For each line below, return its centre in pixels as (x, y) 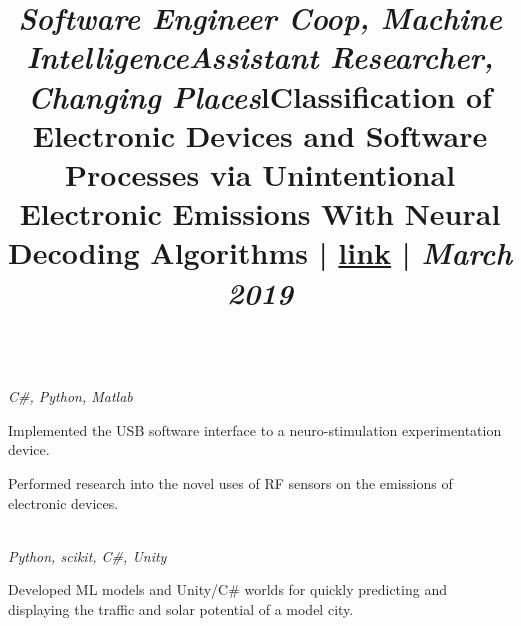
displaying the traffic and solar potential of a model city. (181, 609)
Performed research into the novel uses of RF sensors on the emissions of (230, 483)
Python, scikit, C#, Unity (87, 555)
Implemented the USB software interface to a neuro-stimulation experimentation (255, 429)
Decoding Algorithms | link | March (260, 253)
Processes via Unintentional (260, 173)
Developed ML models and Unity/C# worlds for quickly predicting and (227, 589)
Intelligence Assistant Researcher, (260, 57)
